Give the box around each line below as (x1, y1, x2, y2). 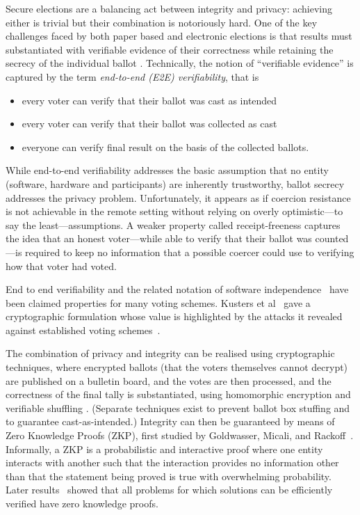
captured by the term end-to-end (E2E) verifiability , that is (6, 69, 259, 84)
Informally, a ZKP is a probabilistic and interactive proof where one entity (6, 441, 323, 456)
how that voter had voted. (6, 258, 117, 273)
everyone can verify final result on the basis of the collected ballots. (22, 139, 309, 154)
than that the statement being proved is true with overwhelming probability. (6, 468, 332, 483)
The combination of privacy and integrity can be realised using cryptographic (6, 346, 335, 360)
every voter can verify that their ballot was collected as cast (22, 116, 277, 131)
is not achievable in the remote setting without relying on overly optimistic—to (6, 204, 343, 219)
